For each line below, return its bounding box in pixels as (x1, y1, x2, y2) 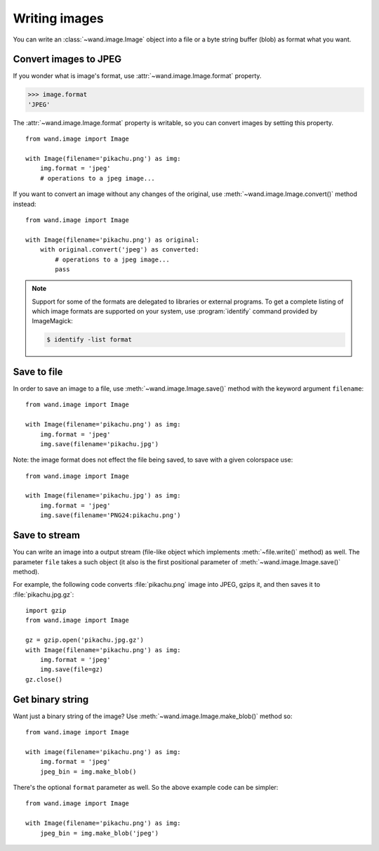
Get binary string (13, 693, 89, 706)
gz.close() (25, 675, 63, 683)
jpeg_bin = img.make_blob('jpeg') (39, 829, 159, 837)
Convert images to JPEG (13, 53, 122, 65)
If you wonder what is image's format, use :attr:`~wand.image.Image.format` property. (13, 72, 262, 80)
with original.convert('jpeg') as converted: (39, 246, 200, 254)
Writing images (13, 11, 105, 26)
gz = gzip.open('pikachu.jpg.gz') (25, 636, 144, 644)
